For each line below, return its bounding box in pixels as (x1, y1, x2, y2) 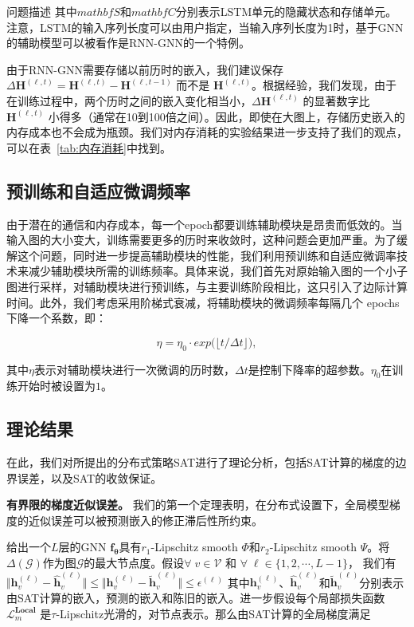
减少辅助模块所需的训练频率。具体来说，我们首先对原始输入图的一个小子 (28, 262, 408, 279)
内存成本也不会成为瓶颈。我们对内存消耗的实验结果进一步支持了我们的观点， (6, 124, 408, 140)
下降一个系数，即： (6, 310, 107, 326)
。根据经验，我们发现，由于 (252, 77, 397, 93)
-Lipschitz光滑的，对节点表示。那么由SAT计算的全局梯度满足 (56, 605, 371, 621)
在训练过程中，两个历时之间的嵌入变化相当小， (6, 92, 252, 108)
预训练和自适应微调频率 (6, 178, 190, 203)
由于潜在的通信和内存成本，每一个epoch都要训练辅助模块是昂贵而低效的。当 (6, 215, 403, 232)
